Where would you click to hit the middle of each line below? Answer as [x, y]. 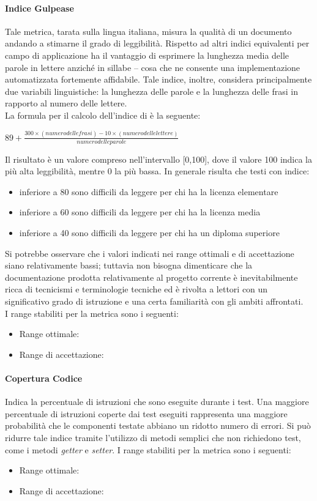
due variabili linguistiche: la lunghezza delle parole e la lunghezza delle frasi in [152, 91]
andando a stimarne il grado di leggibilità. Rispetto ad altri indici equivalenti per [157, 43]
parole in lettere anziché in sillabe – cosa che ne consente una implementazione [153, 67]
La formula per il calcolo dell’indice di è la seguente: [103, 115]
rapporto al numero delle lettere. [66, 103]
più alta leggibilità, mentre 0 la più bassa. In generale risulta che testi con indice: [157, 171]
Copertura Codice [44, 378]
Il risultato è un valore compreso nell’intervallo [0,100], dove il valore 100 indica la [159, 159]
